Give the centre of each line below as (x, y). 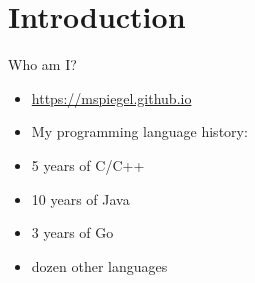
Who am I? (42, 64)
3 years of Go (72, 232)
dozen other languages (99, 265)
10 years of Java (80, 198)
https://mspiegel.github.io (111, 97)
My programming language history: (139, 131)
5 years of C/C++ (88, 164)
